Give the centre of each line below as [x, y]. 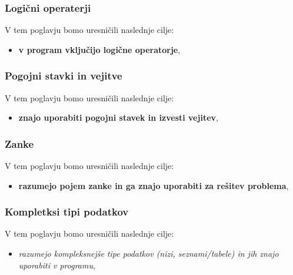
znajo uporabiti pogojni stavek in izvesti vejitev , [118, 117]
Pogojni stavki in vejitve [64, 76]
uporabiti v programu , [57, 265]
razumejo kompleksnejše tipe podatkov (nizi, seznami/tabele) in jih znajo [149, 254]
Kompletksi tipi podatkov [67, 212]
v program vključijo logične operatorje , [99, 49]
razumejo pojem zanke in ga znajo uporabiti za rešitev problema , [154, 185]
